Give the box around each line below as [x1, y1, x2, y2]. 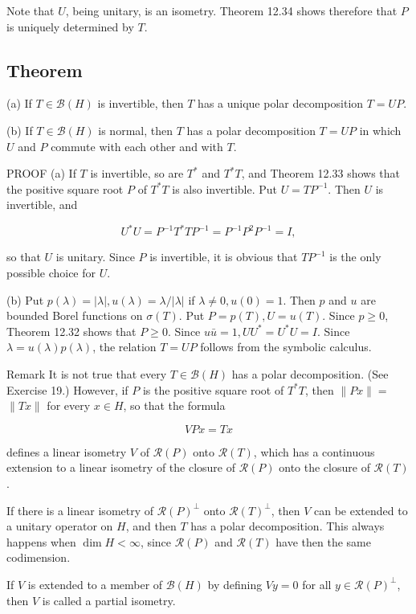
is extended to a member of [27, 575, 163, 592]
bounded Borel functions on [6, 307, 143, 324]
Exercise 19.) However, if [6, 381, 128, 398]
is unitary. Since [55, 248, 135, 265]
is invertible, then [97, 95, 184, 112]
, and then [125, 518, 177, 534]
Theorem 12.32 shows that [6, 322, 137, 339]
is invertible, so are [90, 165, 184, 182]
